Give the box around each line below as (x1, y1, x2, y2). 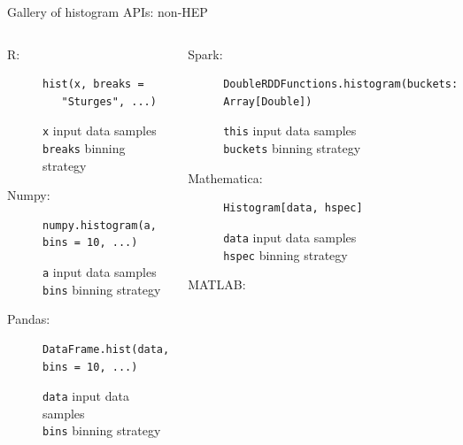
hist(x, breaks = (42, 78, 144, 91)
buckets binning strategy (223, 139, 361, 157)
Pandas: (7, 310, 50, 328)
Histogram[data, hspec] (223, 202, 363, 215)
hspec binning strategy (223, 245, 348, 264)
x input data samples (42, 121, 157, 140)
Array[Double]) (223, 95, 313, 108)
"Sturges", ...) (61, 95, 157, 108)
